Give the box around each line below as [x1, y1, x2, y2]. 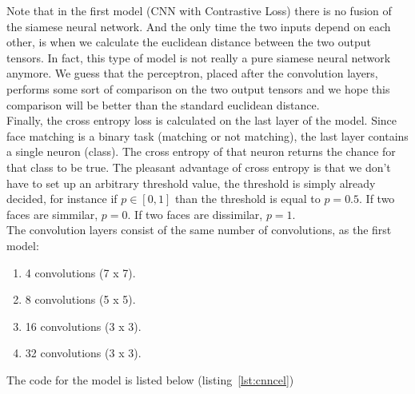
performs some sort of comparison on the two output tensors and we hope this [6, 80, 390, 97]
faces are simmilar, [6, 205, 98, 222]
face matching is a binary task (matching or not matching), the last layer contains [6, 127, 409, 144]
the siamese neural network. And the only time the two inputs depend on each [6, 18, 391, 34]
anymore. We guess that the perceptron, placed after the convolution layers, [6, 65, 378, 82]
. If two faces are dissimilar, [127, 205, 263, 222]
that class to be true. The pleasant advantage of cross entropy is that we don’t [6, 158, 391, 175]
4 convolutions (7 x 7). [25, 264, 136, 281]
